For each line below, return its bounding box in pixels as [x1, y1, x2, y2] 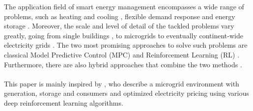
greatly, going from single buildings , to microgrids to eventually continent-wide [4, 30, 243, 40]
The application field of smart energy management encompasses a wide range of [4, 1, 244, 11]
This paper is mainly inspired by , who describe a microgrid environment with [4, 78, 239, 88]
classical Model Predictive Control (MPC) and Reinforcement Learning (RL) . [4, 49, 240, 59]
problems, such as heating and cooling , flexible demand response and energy [4, 11, 235, 21]
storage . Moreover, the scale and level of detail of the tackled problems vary [4, 21, 234, 31]
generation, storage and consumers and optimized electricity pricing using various [4, 88, 249, 98]
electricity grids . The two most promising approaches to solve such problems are [4, 40, 248, 50]
